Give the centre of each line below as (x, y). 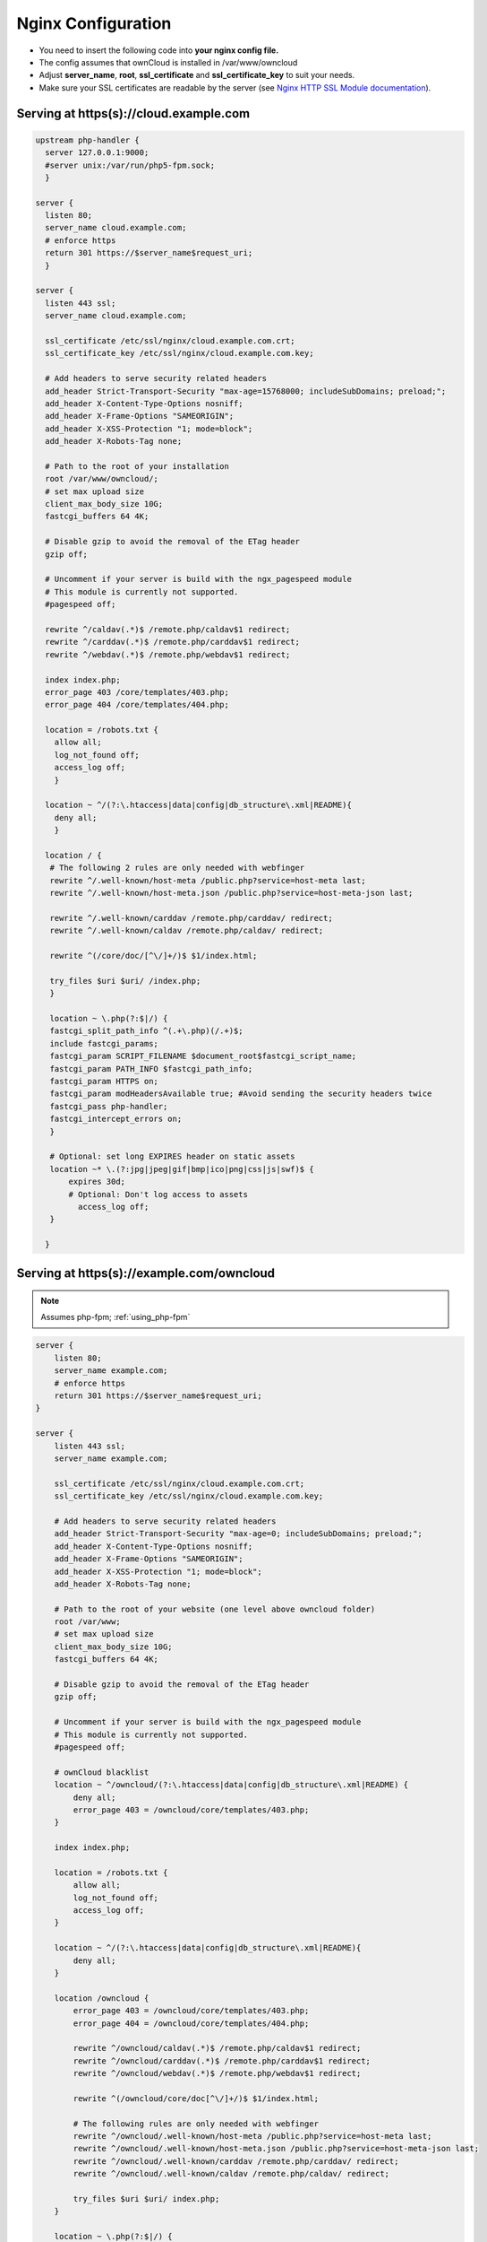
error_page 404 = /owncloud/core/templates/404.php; (191, 2023)
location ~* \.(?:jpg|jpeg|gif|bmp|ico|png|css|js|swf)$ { (182, 1169)
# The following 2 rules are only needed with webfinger (177, 868)
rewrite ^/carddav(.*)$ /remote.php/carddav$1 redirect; (172, 642)
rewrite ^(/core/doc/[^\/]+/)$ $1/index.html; (154, 956)
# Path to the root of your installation (137, 466)
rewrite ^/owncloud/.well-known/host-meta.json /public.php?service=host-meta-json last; (276, 2149)
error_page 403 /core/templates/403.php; (137, 692)
